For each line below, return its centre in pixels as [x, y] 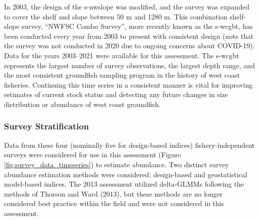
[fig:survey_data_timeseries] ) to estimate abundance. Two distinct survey [117, 164]
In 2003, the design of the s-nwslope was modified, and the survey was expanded [127, 6]
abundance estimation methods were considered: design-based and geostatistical [126, 174]
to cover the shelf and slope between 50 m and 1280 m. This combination [116, 16]
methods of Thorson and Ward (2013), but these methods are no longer [113, 193]
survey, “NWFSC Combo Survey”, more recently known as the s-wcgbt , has [137, 26]
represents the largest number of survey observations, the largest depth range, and [129, 65]
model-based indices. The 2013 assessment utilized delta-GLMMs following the [124, 184]
